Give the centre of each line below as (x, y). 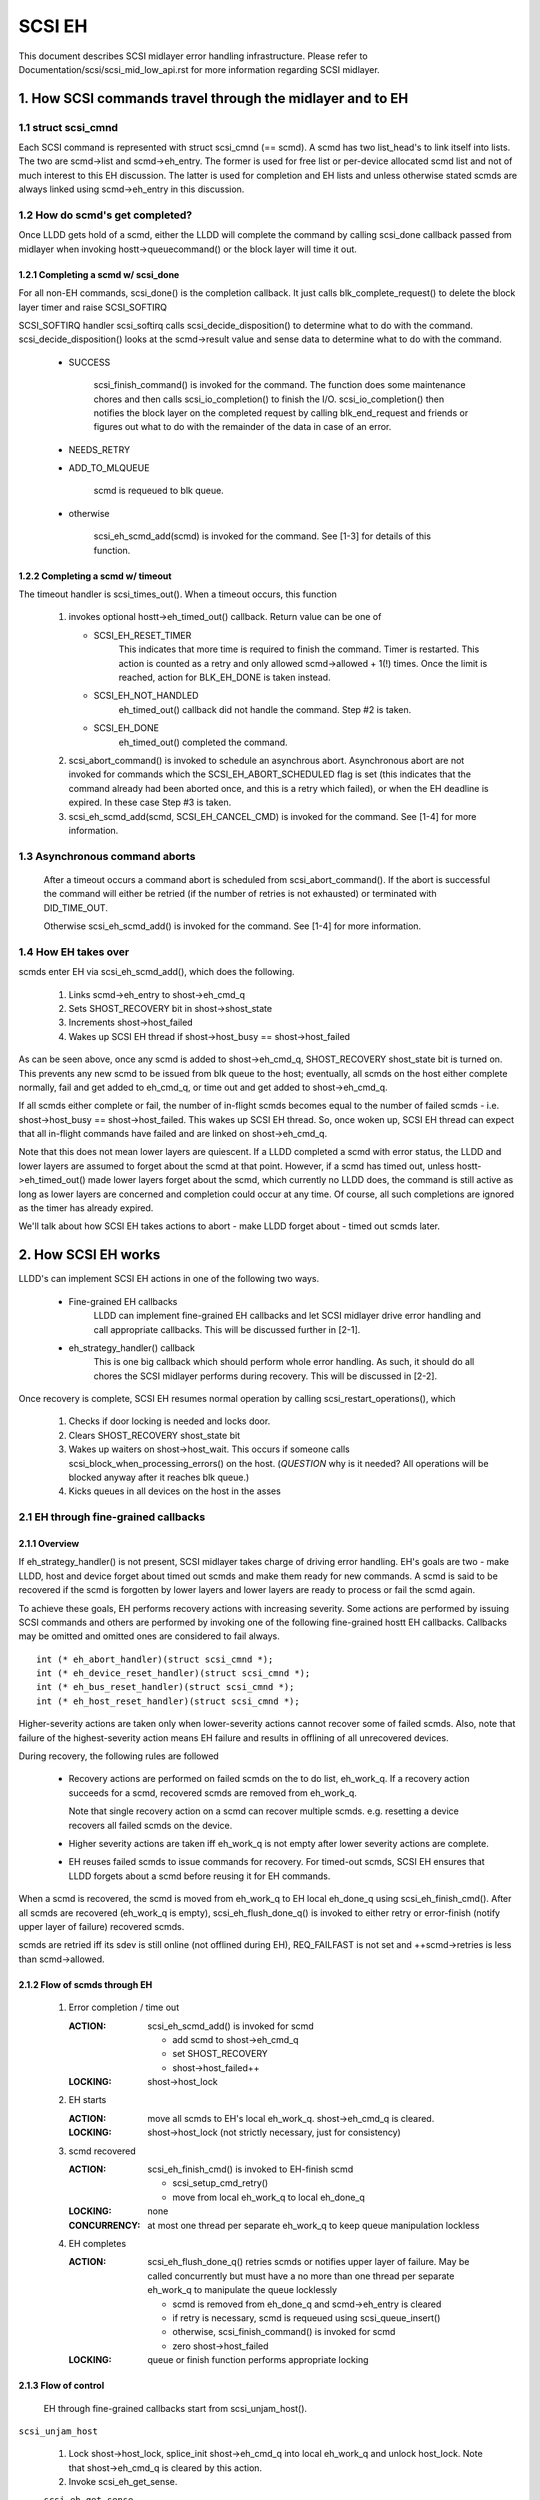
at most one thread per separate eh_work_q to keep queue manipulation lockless (313, 2225)
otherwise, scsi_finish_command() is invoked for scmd (284, 2332)
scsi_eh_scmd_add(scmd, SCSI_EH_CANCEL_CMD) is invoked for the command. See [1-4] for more (272, 816)
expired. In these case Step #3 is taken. (150, 802)
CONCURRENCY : (104, 2225)
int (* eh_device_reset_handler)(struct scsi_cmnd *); (173, 1673)
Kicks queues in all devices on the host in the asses (175, 1491)
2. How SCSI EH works (89, 1255)
